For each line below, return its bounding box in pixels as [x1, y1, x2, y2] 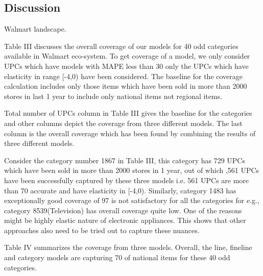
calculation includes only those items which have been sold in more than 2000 [4, 81, 247, 91]
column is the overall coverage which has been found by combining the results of [4, 128, 256, 138]
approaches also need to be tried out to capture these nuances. [4, 224, 200, 235]
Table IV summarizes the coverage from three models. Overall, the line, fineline [4, 242, 252, 253]
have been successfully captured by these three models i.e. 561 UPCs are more [4, 174, 249, 185]
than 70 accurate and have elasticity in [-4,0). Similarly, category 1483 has [4, 185, 236, 195]
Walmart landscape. [4, 23, 66, 34]
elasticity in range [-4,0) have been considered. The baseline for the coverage [4, 70, 243, 81]
